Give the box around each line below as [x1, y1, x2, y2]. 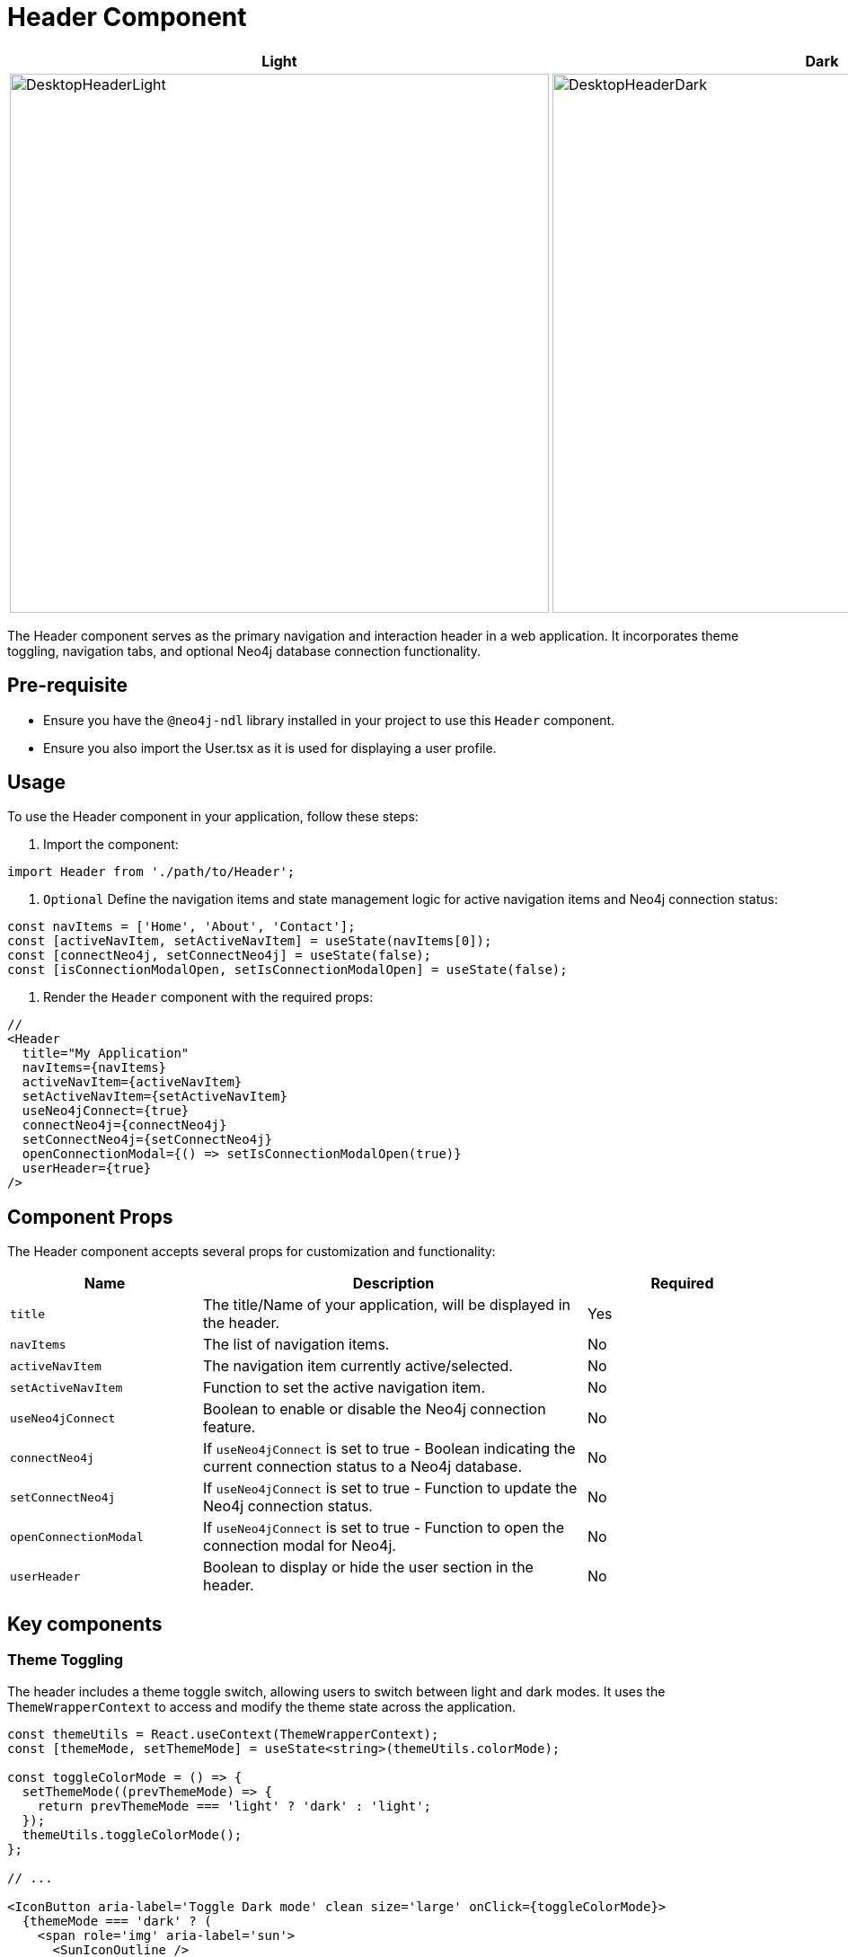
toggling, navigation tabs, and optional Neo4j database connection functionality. [7, 642, 481, 659]
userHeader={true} [22, 1161, 152, 1176]
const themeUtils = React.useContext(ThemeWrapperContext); [7, 1726, 439, 1741]
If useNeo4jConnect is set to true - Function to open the [203, 1519, 565, 1537]
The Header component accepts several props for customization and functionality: [7, 1244, 496, 1260]
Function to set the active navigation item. [203, 1378, 485, 1397]
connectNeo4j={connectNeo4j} [22, 1118, 227, 1133]
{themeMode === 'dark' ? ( [22, 1913, 212, 1928]
